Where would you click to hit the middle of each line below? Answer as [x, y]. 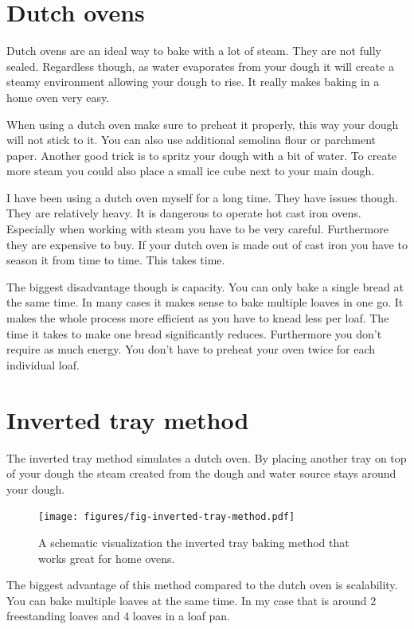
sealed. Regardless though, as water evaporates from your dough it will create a [200, 66]
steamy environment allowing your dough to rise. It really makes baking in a [193, 82]
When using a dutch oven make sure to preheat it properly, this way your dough [203, 124]
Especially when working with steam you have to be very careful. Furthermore [197, 229]
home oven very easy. [58, 97]
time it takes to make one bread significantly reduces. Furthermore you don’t [194, 333]
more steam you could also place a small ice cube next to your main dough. [191, 171]
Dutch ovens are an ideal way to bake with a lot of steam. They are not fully [194, 51]
